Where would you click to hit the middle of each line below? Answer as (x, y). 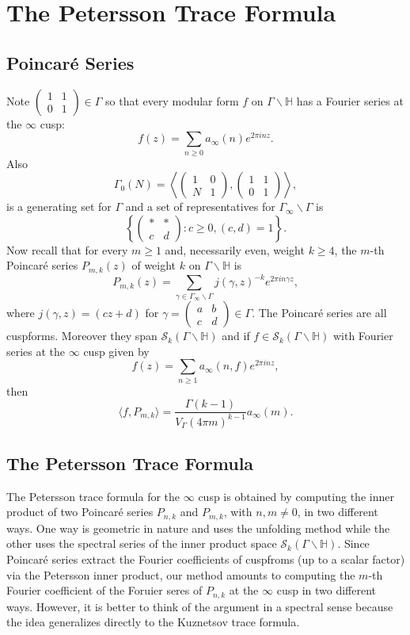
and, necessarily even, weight (235, 249)
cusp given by (116, 351)
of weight (154, 265)
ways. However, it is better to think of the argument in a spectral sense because (200, 606)
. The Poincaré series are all (319, 313)
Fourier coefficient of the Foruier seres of (104, 590)
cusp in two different (326, 590)
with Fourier (363, 336)
